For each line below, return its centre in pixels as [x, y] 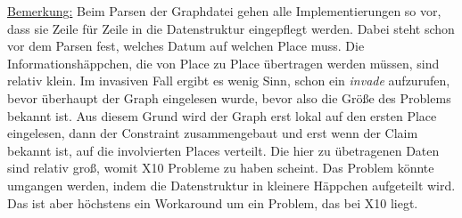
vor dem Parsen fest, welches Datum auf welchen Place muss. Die [186, 46]
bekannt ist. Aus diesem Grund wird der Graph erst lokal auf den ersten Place [222, 115]
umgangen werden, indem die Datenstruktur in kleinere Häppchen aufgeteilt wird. [231, 185]
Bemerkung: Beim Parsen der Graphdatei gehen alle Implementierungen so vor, [224, 11]
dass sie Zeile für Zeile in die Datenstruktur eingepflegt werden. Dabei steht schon [231, 28]
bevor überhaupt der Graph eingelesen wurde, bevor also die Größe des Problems [229, 97]
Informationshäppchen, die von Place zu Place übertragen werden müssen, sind [223, 63]
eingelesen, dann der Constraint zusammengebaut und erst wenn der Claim [213, 133]
